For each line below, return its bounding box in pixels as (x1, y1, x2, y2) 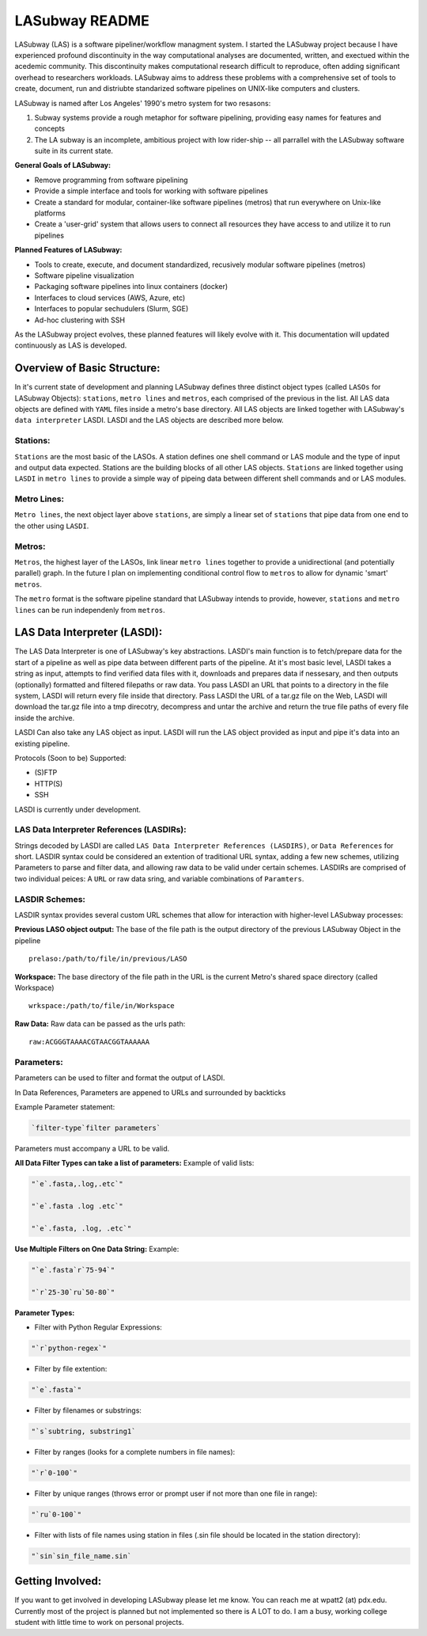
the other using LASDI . (14, 521, 89, 531)
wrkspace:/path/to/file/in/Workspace (28, 1002, 176, 1010)
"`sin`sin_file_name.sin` (31, 1551, 132, 1560)
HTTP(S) (34, 778, 63, 788)
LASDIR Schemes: (14, 893, 86, 904)
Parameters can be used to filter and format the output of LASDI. (14, 1073, 225, 1082)
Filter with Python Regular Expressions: (34, 1322, 162, 1332)
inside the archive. (14, 713, 75, 722)
